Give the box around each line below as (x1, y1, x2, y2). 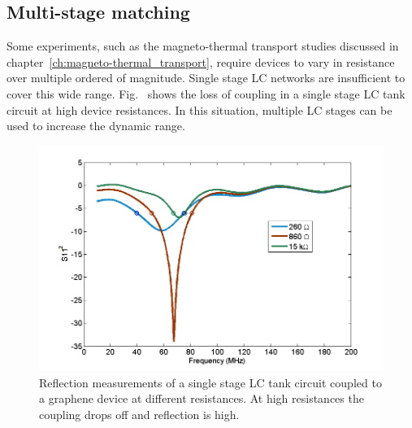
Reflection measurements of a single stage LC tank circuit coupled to (39, 373, 382, 391)
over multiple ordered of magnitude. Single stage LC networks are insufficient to (7, 69, 405, 86)
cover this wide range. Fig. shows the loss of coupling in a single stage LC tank (7, 85, 405, 102)
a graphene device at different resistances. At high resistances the (39, 390, 364, 407)
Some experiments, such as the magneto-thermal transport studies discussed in (7, 37, 399, 55)
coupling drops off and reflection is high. (39, 405, 240, 422)
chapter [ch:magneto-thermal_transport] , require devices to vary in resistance (7, 53, 395, 70)
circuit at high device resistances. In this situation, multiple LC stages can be (7, 101, 392, 118)
